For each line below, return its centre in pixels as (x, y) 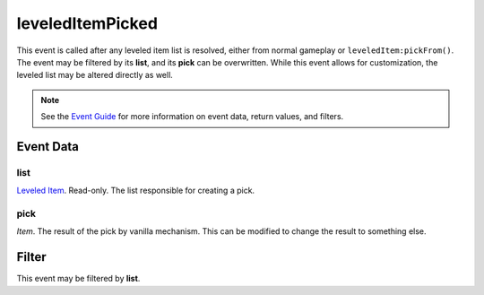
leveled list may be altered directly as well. (95, 75)
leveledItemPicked (87, 23)
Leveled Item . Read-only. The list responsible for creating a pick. (136, 191)
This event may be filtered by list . (78, 279)
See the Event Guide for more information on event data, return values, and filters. (192, 117)
